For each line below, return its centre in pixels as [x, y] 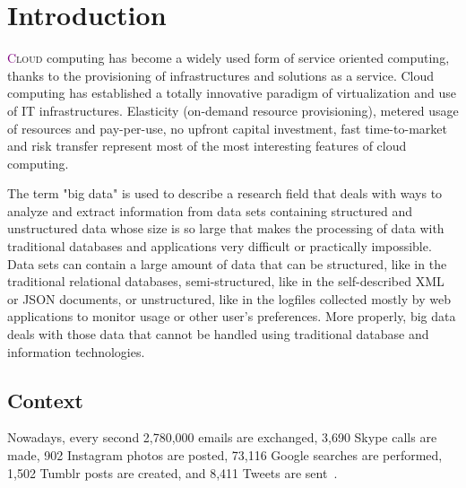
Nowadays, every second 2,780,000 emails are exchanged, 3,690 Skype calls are [222, 437]
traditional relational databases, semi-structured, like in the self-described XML [226, 281]
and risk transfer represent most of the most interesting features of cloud [207, 146]
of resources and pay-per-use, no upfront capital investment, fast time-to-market [227, 128]
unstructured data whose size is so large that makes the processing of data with [226, 228]
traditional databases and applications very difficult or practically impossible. [220, 246]
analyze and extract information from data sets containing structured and [210, 210]
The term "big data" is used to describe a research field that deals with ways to [225, 193]
